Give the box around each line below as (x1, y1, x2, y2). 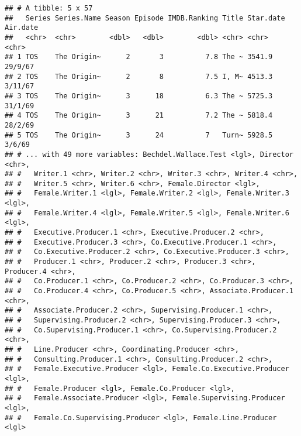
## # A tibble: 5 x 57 (5, 4, 93, 12)
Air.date (5, 23, 39, 32)
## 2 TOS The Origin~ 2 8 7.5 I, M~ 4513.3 (5, 72, 273, 81)
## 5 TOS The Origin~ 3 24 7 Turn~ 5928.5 (5, 131, 273, 139)
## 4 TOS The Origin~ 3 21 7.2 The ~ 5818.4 (5, 111, 273, 120)
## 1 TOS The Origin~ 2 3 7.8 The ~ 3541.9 (5, 53, 273, 61)
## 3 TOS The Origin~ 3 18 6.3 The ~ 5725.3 (5, 91, 273, 100)
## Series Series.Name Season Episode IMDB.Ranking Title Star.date (5, 13, 285, 22)
